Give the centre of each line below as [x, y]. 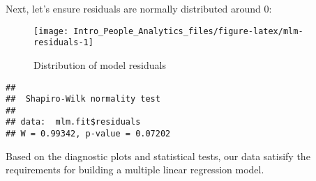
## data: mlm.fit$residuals [73, 122]
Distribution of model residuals [100, 64]
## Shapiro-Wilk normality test [83, 99]
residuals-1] [63, 43]
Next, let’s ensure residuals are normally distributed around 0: [139, 8]
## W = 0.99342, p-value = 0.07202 [88, 134]
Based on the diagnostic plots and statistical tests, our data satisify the [158, 156]
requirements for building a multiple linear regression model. [135, 170]
